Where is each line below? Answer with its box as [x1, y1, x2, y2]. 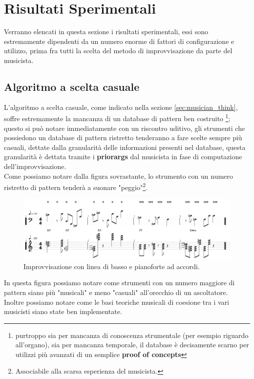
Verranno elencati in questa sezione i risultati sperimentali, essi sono [4, 26, 208, 37]
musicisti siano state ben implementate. [4, 306, 122, 316]
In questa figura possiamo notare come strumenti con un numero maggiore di [4, 277, 235, 288]
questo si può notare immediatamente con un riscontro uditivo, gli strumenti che [4, 123, 245, 133]
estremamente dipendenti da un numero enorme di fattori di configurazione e [4, 36, 234, 46]
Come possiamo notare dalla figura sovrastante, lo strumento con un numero [4, 170, 233, 181]
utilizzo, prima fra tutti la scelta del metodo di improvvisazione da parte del [4, 45, 233, 56]
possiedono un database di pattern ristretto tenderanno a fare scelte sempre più [4, 132, 242, 143]
